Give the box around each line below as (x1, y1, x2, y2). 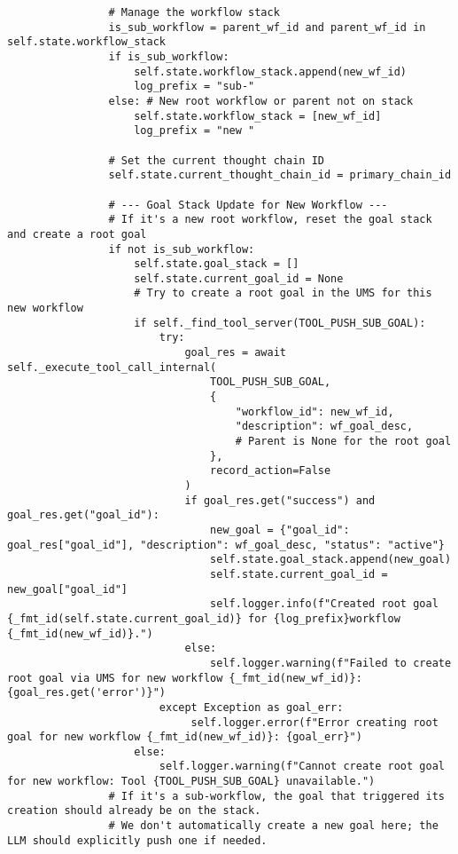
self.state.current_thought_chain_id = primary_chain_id (108, 169, 452, 182)
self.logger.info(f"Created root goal (210, 597, 439, 611)
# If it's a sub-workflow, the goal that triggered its (108, 789, 445, 803)
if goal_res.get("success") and (184, 494, 376, 507)
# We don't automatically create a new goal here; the (108, 819, 439, 833)
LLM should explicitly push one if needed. (7, 834, 268, 847)
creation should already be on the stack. (7, 804, 261, 818)
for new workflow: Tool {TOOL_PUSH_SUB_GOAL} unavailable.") (7, 775, 376, 788)
